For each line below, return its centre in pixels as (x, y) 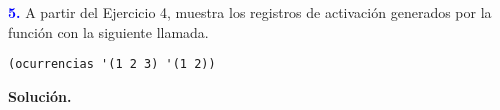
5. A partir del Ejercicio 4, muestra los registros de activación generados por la (250, 12)
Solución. (40, 95)
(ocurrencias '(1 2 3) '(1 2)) (112, 64)
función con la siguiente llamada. (108, 31)
